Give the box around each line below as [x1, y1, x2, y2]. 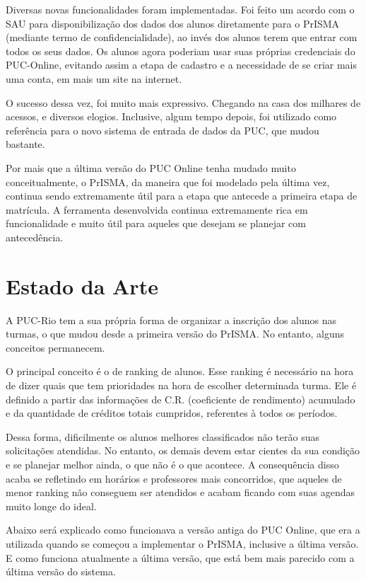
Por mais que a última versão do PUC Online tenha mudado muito [6, 160, 296, 175]
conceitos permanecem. [6, 340, 105, 355]
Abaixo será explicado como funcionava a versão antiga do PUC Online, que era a [6, 522, 360, 537]
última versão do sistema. [6, 564, 116, 579]
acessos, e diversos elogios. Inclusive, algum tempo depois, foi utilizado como [6, 109, 337, 124]
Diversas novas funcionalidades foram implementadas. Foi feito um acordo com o [6, 2, 355, 16]
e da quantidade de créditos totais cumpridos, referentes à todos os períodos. [6, 405, 338, 420]
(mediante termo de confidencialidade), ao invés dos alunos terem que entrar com [6, 30, 358, 45]
